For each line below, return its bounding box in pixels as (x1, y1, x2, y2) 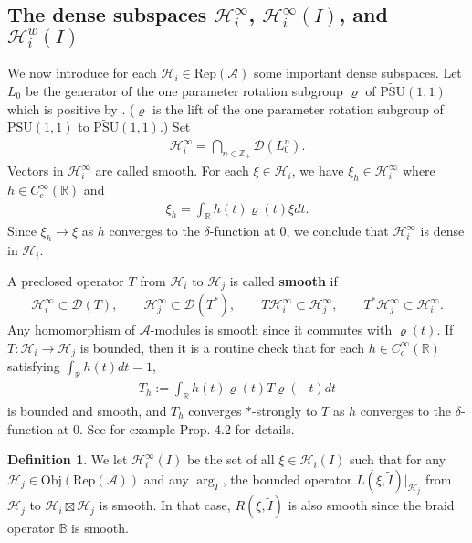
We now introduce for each (7, 63, 157, 82)
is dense (420, 221, 465, 240)
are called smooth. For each (95, 161, 249, 180)
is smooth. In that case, (99, 495, 231, 515)
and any (143, 469, 189, 488)
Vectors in (7, 161, 64, 180)
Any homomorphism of (7, 320, 136, 339)
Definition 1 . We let (7, 450, 128, 469)
